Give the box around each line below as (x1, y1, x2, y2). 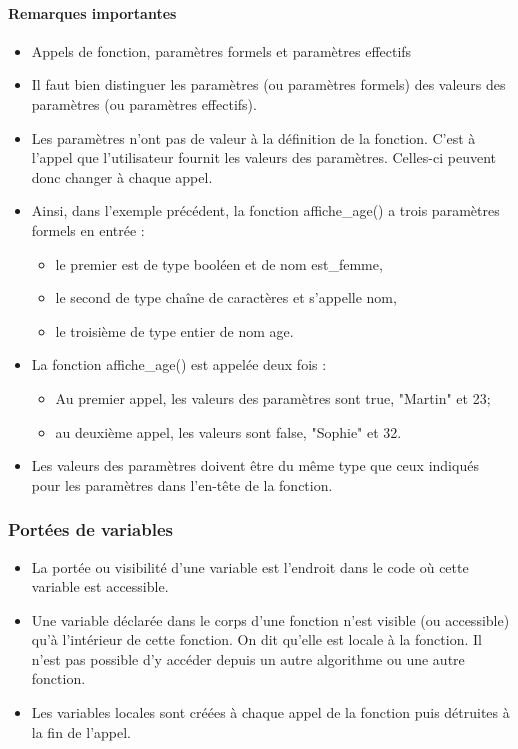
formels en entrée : (31, 219, 145, 240)
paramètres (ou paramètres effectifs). (31, 93, 257, 114)
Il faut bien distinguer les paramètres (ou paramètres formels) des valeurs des (31, 74, 506, 95)
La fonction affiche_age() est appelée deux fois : (31, 354, 327, 375)
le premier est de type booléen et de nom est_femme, (55, 253, 383, 274)
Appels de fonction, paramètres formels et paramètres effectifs (31, 40, 412, 61)
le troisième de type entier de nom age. (55, 320, 294, 341)
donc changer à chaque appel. (31, 166, 213, 187)
